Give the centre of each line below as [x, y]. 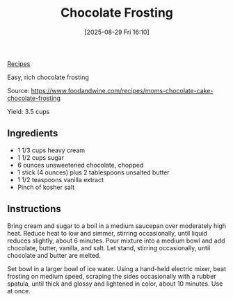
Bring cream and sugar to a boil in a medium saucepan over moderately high [117, 226]
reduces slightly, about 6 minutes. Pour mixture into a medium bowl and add [116, 241]
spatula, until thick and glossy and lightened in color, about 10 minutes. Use [115, 284]
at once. [19, 291]
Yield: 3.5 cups [29, 111]
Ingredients [33, 133]
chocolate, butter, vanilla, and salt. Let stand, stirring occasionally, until [109, 247]
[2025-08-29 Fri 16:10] [117, 32]
